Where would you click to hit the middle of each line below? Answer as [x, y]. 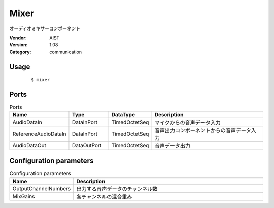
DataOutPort [87, 146]
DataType [123, 115]
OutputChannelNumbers [42, 189]
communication [66, 52]
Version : [19, 45]
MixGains [24, 197]
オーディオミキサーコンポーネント [45, 28]
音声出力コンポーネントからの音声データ [203, 131]
